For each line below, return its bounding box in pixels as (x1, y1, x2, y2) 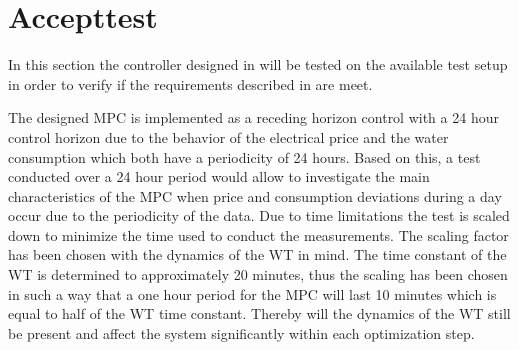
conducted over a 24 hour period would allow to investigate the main (8, 166, 430, 187)
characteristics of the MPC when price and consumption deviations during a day (8, 185, 502, 206)
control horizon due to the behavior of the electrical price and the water (8, 126, 449, 147)
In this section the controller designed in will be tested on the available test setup (8, 54, 508, 75)
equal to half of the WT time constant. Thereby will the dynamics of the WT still (8, 303, 511, 324)
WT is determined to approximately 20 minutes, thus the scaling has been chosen (8, 264, 508, 285)
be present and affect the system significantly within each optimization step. (8, 322, 475, 343)
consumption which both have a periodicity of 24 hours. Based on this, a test (8, 146, 481, 167)
